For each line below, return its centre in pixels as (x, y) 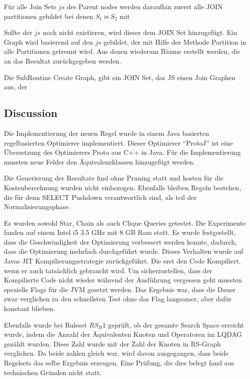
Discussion (31, 113)
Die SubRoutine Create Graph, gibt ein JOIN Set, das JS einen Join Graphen (120, 77)
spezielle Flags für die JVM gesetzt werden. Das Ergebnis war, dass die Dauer (120, 289)
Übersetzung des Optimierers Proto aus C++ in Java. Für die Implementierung (123, 152)
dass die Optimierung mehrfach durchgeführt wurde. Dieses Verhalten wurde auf (124, 251)
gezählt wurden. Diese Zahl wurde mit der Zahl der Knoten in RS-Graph (112, 343)
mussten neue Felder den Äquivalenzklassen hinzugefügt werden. (100, 161)
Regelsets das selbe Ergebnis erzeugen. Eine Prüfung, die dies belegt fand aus (119, 363)
